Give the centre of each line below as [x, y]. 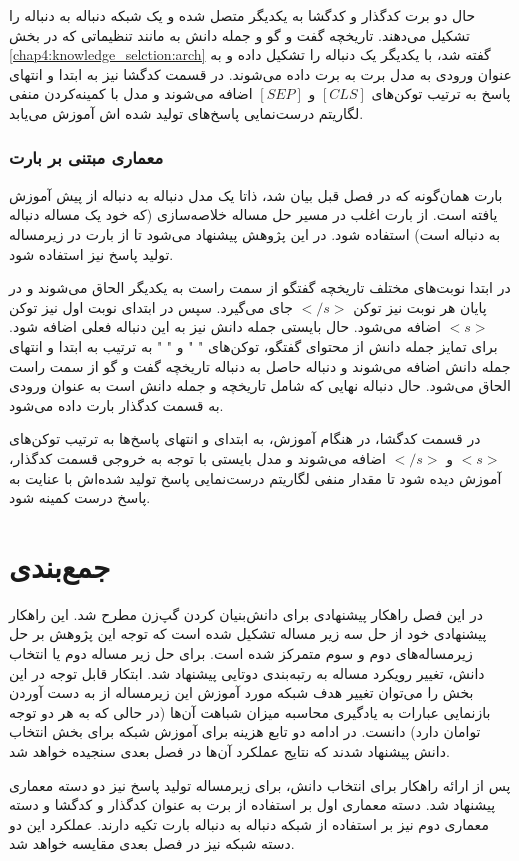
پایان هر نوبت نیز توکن [420, 306]
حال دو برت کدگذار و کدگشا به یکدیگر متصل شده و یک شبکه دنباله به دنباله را [242, 15]
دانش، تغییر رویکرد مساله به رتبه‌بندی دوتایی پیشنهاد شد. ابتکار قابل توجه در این [247, 672]
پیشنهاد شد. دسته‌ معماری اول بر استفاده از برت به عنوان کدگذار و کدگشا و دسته [252, 804]
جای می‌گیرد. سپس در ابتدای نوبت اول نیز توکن [151, 306]
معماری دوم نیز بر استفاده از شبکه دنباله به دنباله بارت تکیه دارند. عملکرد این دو [249, 823]
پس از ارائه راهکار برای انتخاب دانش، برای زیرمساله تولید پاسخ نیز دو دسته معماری [260, 784]
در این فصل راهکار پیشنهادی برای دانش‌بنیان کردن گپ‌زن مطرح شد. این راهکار [246, 613]
